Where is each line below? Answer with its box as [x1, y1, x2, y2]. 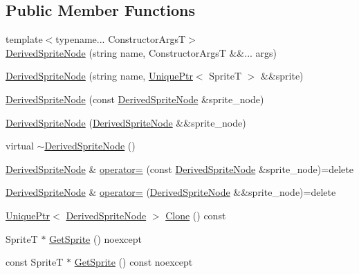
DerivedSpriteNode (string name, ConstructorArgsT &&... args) [6, 45, 277, 60]
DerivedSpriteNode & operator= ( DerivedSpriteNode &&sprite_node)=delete [6, 185, 336, 199]
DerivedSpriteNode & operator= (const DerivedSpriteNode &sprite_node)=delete [6, 161, 353, 176]
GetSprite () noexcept [49, 231, 142, 246]
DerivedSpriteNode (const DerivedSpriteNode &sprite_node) [6, 91, 264, 106]
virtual [6, 138, 34, 153]
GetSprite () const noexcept [74, 255, 193, 269]
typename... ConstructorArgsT [55, 32, 186, 46]
